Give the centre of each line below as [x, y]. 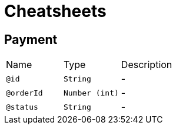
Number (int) [91, 93]
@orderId [24, 93]
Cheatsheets [55, 11]
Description [147, 65]
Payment [31, 39]
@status [22, 107]
